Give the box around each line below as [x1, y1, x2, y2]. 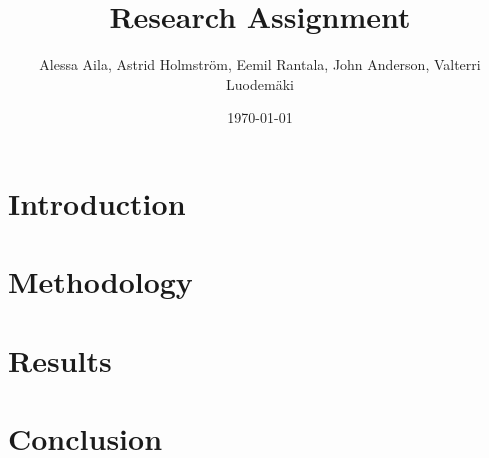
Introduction [8, 182, 186, 223]
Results [8, 339, 112, 380]
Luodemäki [226, 73, 294, 94]
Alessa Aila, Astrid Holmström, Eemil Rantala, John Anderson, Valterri [39, 54, 481, 75]
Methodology [8, 261, 193, 302]
